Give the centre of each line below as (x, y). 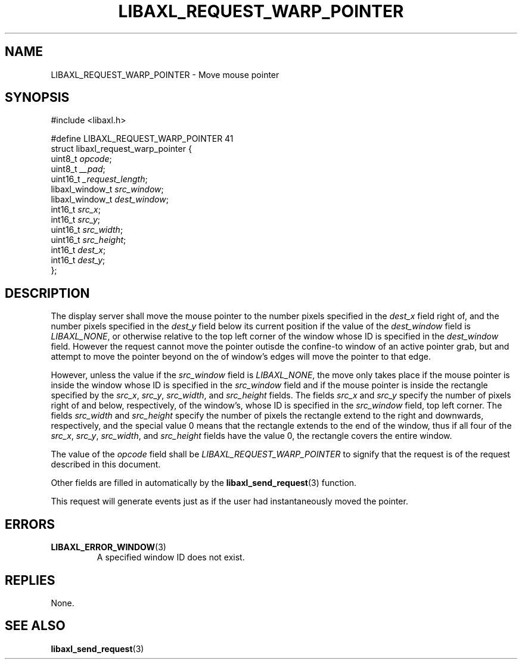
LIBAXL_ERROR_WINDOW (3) (108, 547)
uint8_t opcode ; (81, 159)
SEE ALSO (35, 626)
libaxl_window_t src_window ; (107, 189)
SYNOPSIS (37, 98)
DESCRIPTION (47, 293)
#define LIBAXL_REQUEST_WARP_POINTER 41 (142, 139)
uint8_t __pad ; (78, 169)
